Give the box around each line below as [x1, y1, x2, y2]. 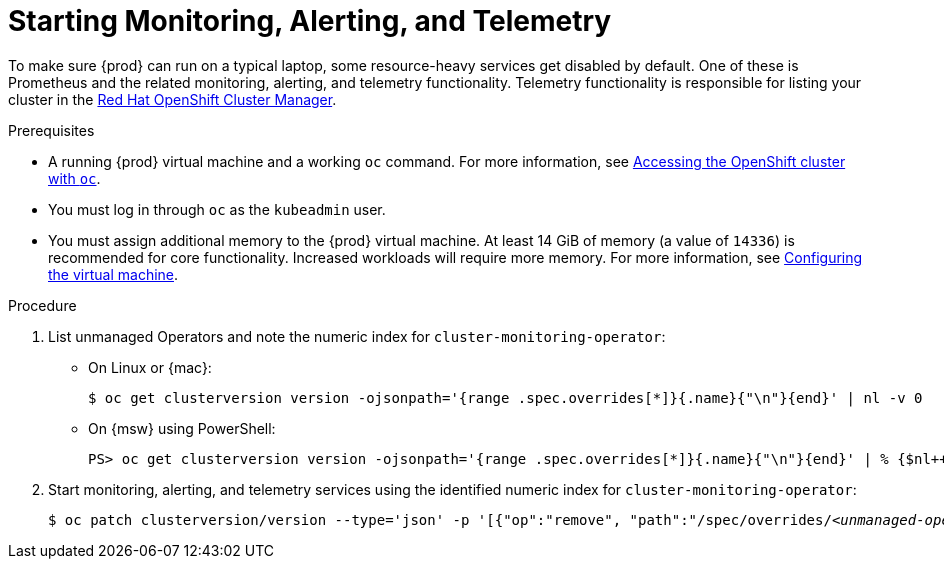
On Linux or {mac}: [88, 358, 212, 376]
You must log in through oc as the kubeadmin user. [48, 200, 386, 218]
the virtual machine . [48, 265, 179, 283]
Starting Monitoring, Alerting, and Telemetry [8, 4, 612, 38]
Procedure [8, 296, 77, 314]
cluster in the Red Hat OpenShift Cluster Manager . [8, 90, 337, 108]
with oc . [48, 169, 101, 187]
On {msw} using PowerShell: [88, 419, 276, 437]
